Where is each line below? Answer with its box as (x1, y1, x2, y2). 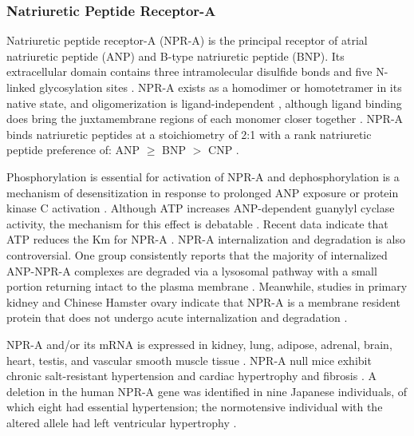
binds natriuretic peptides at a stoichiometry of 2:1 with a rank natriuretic (6, 125, 372, 142)
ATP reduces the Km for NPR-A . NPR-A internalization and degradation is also (6, 231, 405, 248)
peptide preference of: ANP (6, 141, 140, 158)
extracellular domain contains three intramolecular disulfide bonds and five (6, 63, 373, 80)
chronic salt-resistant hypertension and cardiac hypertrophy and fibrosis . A (6, 367, 377, 384)
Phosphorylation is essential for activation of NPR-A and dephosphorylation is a (6, 168, 400, 184)
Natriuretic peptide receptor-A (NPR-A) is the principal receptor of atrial (6, 32, 368, 49)
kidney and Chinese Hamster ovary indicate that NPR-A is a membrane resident (6, 293, 400, 310)
